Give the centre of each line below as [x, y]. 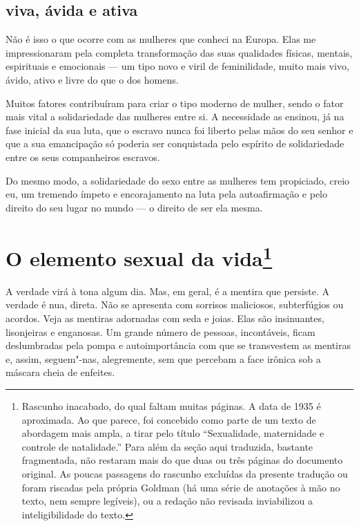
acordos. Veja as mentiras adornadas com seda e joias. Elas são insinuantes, [165, 318]
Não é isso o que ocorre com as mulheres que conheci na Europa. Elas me [161, 39]
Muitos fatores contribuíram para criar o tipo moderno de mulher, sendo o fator [175, 103]
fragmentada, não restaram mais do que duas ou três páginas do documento [182, 460]
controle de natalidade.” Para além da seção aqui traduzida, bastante [167, 446]
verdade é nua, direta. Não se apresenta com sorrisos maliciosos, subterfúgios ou [175, 304]
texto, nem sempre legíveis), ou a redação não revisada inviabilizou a [167, 501]
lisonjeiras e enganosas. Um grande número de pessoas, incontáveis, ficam [161, 331]
